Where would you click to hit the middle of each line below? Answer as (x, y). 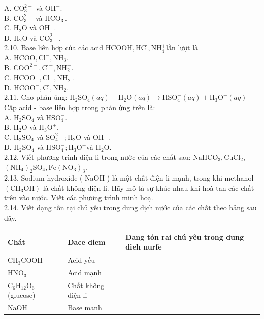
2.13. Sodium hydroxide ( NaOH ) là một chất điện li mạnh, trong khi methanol (129, 178)
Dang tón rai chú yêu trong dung (185, 237)
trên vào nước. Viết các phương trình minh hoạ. (79, 198)
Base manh (85, 308)
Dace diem (87, 242)
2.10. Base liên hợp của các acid (54, 47)
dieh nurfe (144, 247)
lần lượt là (182, 47)
